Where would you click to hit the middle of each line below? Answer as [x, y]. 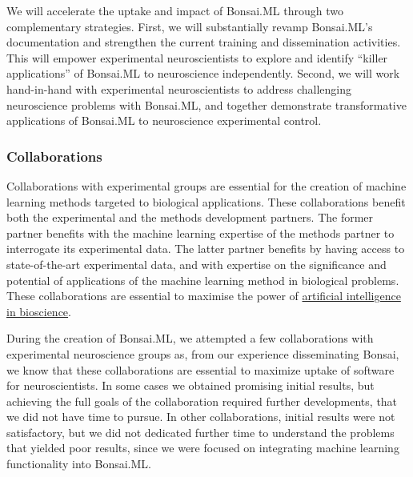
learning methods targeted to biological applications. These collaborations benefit [206, 201]
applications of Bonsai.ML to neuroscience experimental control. [164, 120]
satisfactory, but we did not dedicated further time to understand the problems [200, 432]
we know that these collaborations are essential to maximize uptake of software [200, 369]
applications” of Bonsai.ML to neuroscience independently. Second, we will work [203, 73]
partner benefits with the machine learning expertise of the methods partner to [200, 232]
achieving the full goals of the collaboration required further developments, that [202, 401]
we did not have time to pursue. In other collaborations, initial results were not [201, 417]
